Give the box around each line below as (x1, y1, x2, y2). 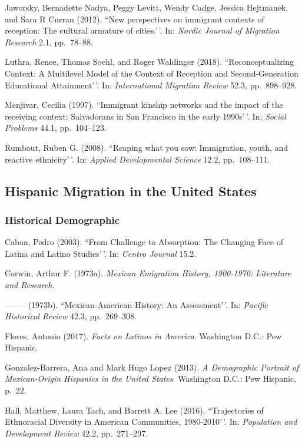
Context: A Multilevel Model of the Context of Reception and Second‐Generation (5, 67, 299, 79)
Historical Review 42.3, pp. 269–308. (5, 310, 137, 322)
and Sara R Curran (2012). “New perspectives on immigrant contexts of (5, 12, 264, 25)
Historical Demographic (5, 212, 120, 227)
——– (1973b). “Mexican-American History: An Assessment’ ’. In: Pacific (5, 298, 268, 310)
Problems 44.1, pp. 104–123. (5, 121, 107, 134)
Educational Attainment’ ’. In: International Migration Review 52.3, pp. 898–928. (5, 78, 297, 91)
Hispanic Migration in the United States (5, 181, 257, 200)
